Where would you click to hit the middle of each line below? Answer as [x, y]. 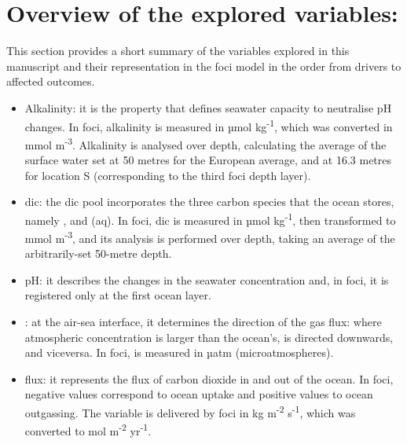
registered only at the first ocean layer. [118, 295]
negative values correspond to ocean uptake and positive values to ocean [199, 394]
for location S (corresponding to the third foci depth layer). [168, 175]
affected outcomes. [51, 81]
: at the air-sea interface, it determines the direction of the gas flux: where [203, 322]
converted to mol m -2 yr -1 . [88, 429]
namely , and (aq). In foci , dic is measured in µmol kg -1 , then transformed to [210, 218]
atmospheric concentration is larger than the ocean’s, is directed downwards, [209, 337]
